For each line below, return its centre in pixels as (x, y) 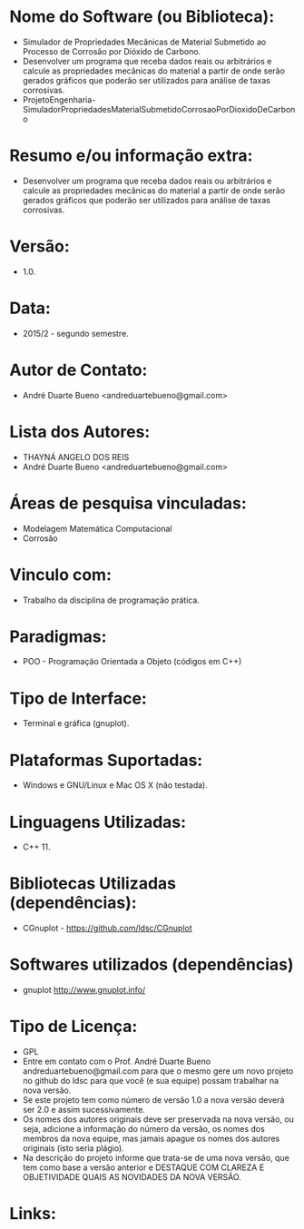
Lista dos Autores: (80, 432)
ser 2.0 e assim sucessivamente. (83, 1110)
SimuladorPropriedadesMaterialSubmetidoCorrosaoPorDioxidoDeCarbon (159, 109)
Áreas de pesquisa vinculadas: (128, 503)
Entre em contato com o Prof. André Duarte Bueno (117, 1062)
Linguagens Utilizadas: (98, 822)
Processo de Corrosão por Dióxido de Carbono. (112, 51)
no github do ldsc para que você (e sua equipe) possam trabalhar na (151, 1081)
